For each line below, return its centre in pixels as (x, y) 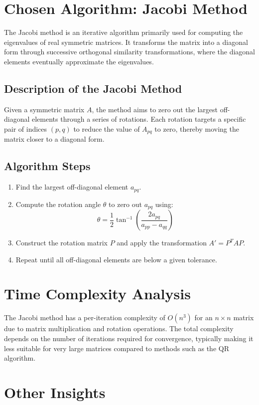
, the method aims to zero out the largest (155, 109)
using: (164, 204)
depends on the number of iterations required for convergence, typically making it (129, 338)
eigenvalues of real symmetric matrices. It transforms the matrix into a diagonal (126, 42)
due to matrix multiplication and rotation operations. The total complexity (119, 328)
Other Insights (55, 392)
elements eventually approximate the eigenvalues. (79, 61)
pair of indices (26, 128)
